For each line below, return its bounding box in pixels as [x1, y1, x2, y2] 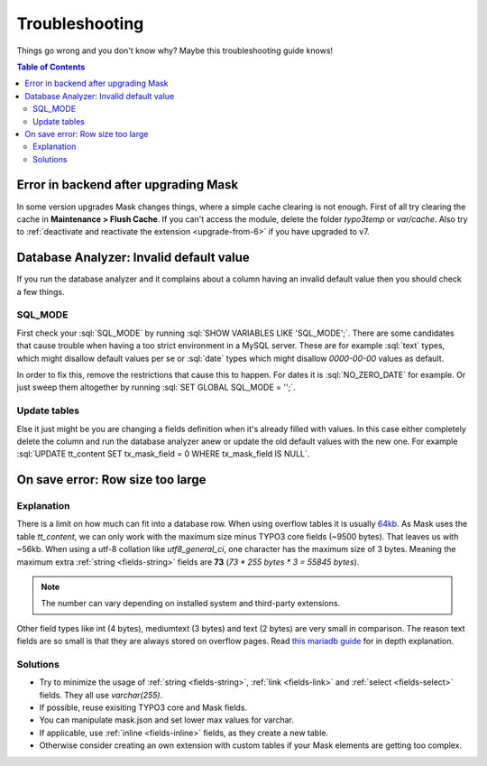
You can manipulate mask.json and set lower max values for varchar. [39, 715, 295, 725]
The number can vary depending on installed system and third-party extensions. [41, 598, 341, 609]
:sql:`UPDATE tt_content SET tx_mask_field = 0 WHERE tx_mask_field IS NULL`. [16, 448, 310, 459]
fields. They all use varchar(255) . [39, 689, 163, 700]
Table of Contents [16, 61, 86, 72]
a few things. [16, 286, 65, 297]
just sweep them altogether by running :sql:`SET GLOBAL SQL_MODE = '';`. [16, 382, 297, 392]
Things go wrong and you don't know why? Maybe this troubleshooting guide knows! [16, 45, 334, 56]
